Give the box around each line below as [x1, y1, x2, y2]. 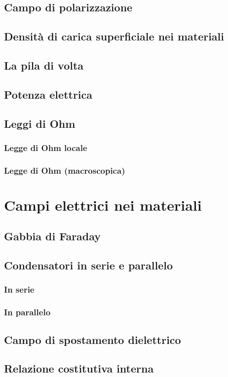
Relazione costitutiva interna [4, 361, 154, 376]
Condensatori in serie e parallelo [4, 258, 173, 273]
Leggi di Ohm [4, 115, 76, 131]
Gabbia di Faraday [4, 228, 101, 244]
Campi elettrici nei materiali [4, 194, 202, 215]
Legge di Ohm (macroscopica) [4, 164, 125, 176]
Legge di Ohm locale [4, 141, 87, 153]
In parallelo [4, 306, 51, 318]
